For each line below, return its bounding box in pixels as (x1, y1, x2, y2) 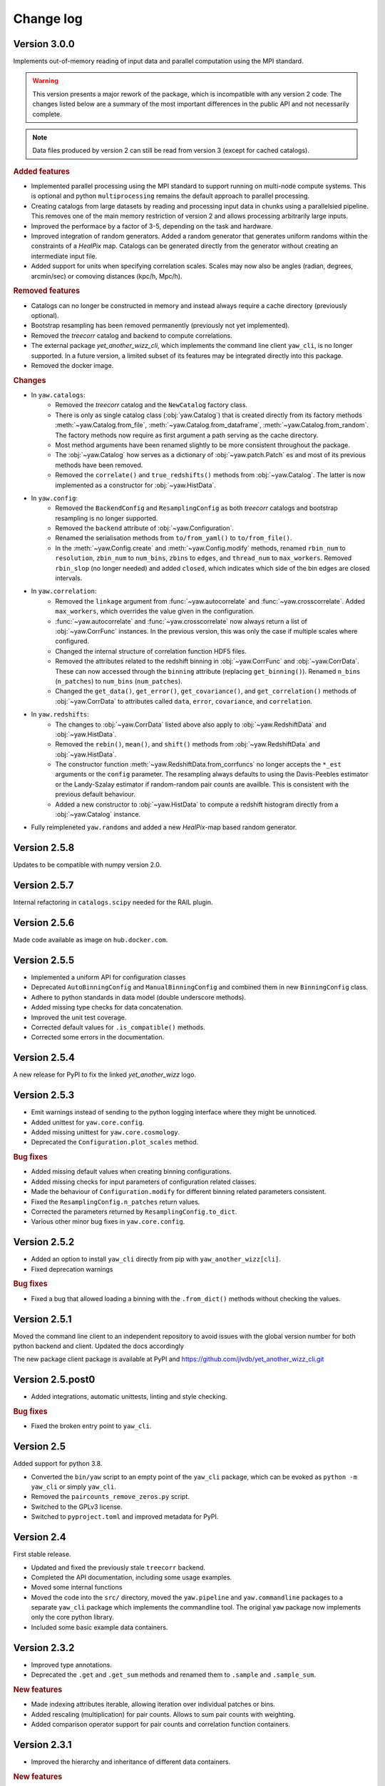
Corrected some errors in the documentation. (31, 1033, 164, 1042)
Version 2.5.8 (13, 842, 75, 854)
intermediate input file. (31, 251, 98, 260)
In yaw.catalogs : (31, 391, 86, 399)
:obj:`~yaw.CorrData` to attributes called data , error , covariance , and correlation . (55, 697, 313, 705)
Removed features (13, 286, 81, 296)
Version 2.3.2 (13, 1642, 75, 1654)
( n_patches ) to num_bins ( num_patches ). (55, 677, 183, 685)
